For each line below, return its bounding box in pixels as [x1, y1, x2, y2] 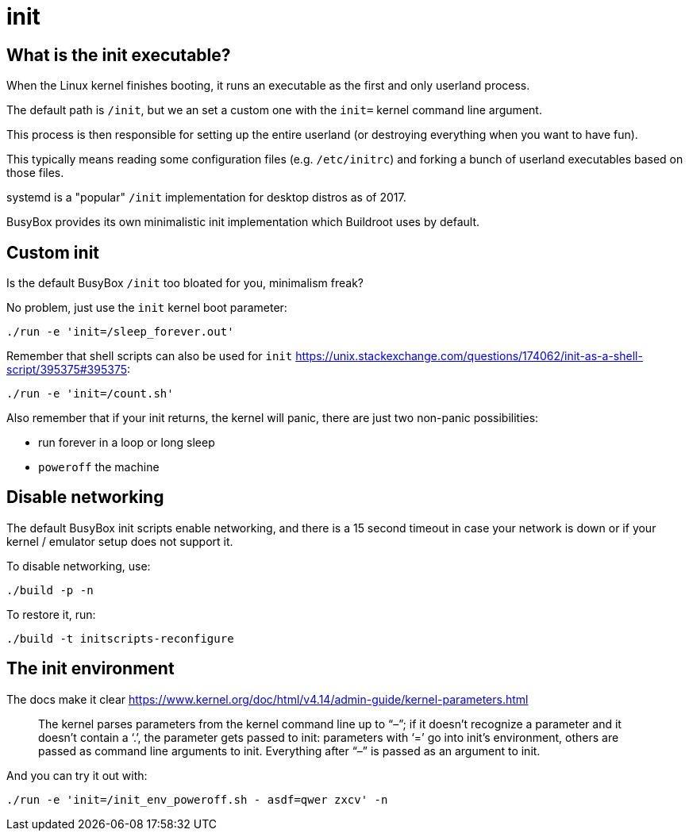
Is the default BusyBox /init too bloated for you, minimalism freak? [6, 276, 364, 290]
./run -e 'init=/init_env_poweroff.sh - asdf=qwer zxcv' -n [6, 793, 388, 806]
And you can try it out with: [6, 768, 148, 782]
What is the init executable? [6, 44, 231, 65]
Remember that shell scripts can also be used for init [6, 349, 293, 363]
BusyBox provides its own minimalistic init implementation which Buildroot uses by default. [6, 215, 480, 229]
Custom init [6, 242, 100, 263]
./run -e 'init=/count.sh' [6, 387, 174, 401]
